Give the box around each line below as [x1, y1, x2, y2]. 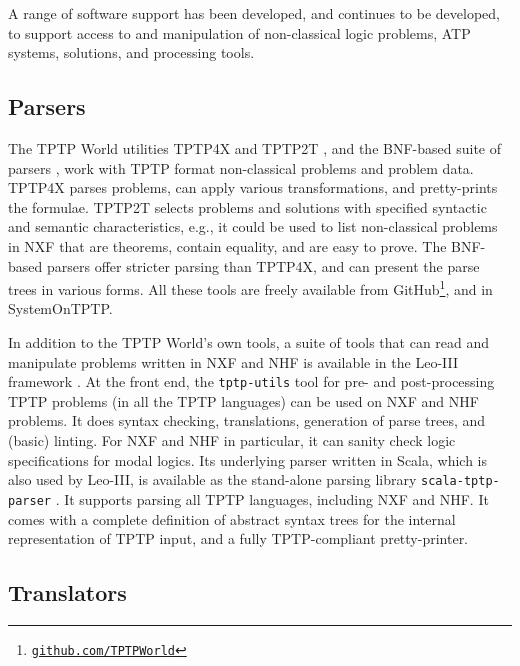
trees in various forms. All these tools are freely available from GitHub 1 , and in [8, 276, 493, 299]
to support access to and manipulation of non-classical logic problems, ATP [8, 22, 471, 43]
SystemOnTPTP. [8, 298, 113, 319]
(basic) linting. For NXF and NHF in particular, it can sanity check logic [8, 430, 456, 451]
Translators [8, 577, 127, 608]
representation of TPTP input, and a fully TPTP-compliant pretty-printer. [8, 528, 469, 549]
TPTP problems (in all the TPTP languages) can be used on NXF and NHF [8, 390, 479, 411]
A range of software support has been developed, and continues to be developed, [8, 3, 500, 23]
